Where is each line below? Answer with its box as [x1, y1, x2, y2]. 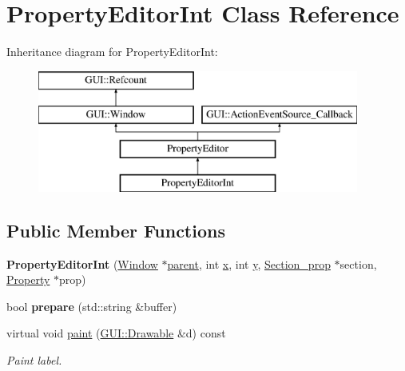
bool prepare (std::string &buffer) [6, 297, 177, 314]
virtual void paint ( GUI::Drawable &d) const [6, 325, 226, 341]
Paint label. [6, 352, 62, 369]
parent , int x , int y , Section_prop [167, 255, 331, 272]
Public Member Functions [6, 217, 225, 242]
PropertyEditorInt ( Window [6, 255, 158, 272]
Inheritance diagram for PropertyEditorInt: [6, 43, 218, 60]
